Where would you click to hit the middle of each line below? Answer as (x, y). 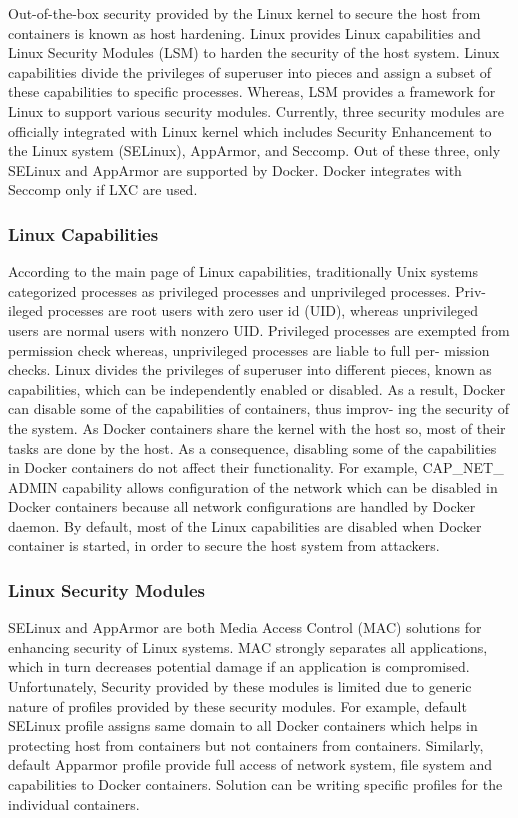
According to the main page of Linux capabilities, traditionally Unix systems (243, 271)
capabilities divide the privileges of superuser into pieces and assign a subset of (250, 71)
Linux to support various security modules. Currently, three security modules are (256, 110)
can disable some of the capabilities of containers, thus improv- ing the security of (259, 408)
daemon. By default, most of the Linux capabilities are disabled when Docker (245, 525)
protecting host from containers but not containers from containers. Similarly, (246, 744)
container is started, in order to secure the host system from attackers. (224, 545)
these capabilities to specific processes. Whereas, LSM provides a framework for (252, 91)
